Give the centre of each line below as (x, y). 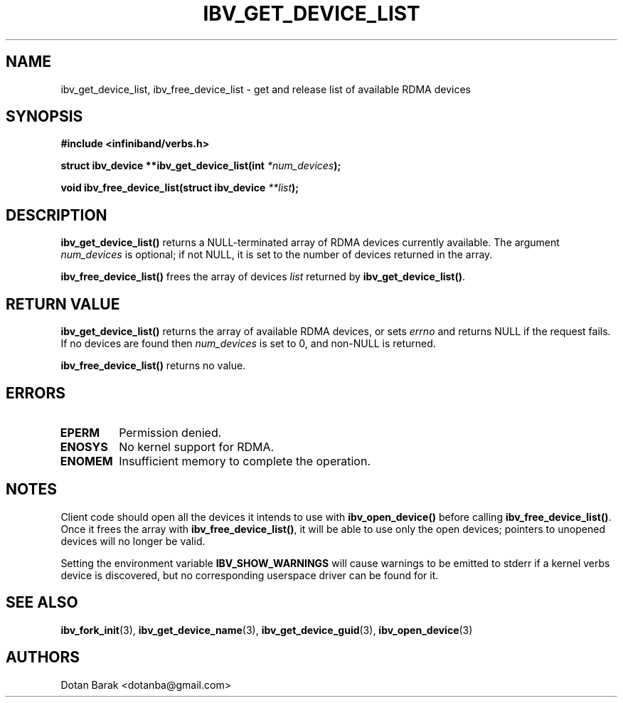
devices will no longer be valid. (133, 541)
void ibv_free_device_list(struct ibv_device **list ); (180, 188)
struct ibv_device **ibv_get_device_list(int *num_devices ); (201, 166)
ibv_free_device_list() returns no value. (153, 366)
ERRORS (36, 393)
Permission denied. (170, 432)
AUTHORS (43, 657)
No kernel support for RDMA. (197, 446)
